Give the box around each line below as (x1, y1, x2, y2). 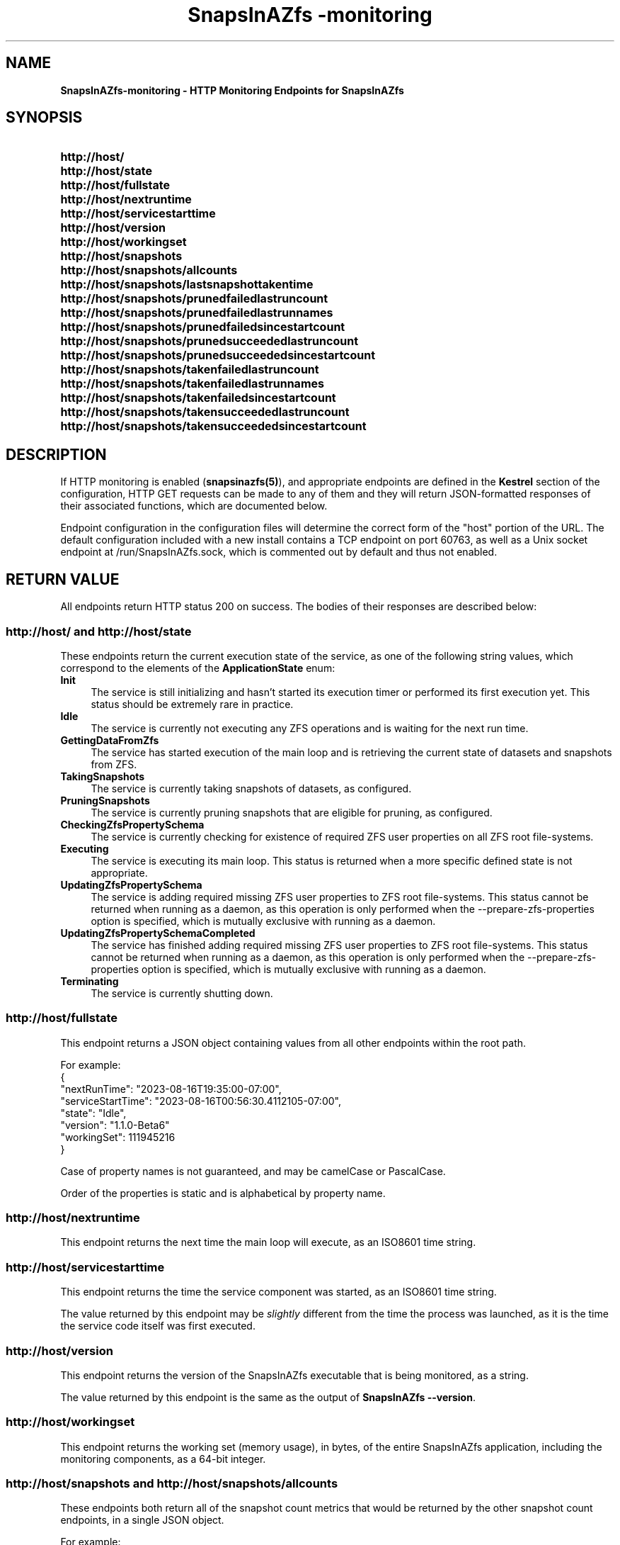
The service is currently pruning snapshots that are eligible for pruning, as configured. (91, 806, 493, 819)
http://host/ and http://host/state (6, 624, 192, 639)
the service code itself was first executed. (60, 1320, 256, 1332)
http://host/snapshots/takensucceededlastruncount (60, 405, 350, 420)
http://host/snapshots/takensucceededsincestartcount (60, 419, 367, 434)
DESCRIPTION (6, 445, 107, 463)
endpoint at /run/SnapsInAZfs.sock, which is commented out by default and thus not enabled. (60, 546, 498, 558)
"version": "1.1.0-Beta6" (60, 1118, 170, 1131)
